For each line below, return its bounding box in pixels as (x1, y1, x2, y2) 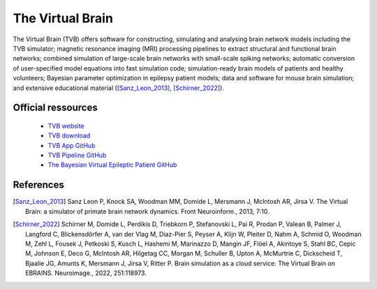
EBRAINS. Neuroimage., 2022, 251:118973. (25, 269, 147, 277)
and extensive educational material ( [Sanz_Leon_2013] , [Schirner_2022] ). (13, 84, 225, 92)
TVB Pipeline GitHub (47, 151, 107, 160)
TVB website (47, 121, 85, 130)
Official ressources (13, 102, 98, 114)
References (13, 179, 64, 191)
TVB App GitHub (47, 141, 96, 149)
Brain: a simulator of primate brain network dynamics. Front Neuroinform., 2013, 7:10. (25, 207, 269, 216)
